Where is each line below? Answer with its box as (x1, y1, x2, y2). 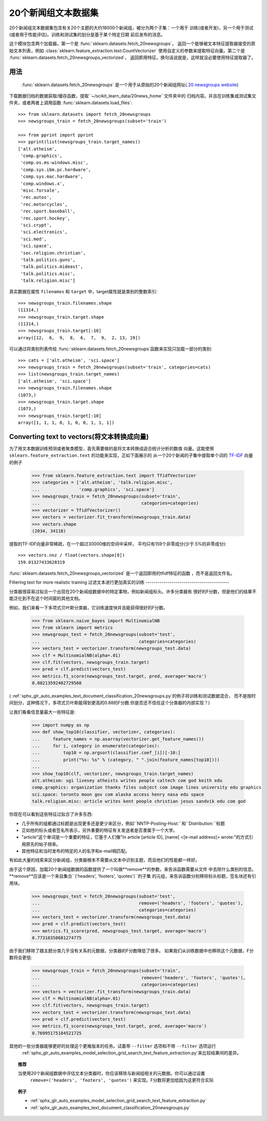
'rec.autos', (20, 195, 52, 200)
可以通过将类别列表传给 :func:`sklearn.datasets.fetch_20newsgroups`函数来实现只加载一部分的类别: (9, 346, 213, 352)
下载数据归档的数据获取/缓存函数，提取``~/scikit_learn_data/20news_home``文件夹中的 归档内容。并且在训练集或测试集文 (9, 93, 257, 99)
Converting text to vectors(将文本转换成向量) (9, 432, 149, 441)
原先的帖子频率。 (25, 841, 61, 847)
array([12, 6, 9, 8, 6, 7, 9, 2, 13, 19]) (18, 335, 141, 340)
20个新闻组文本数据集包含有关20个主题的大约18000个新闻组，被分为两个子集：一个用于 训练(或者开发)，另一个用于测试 (9, 25, 254, 31)
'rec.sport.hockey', (20, 215, 70, 221)
